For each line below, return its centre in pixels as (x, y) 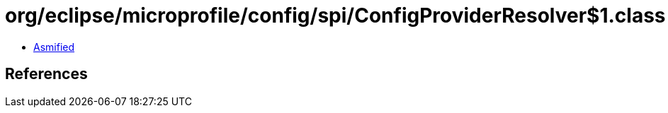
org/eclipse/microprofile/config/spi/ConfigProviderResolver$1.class (335, 16)
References (46, 74)
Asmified (54, 47)
